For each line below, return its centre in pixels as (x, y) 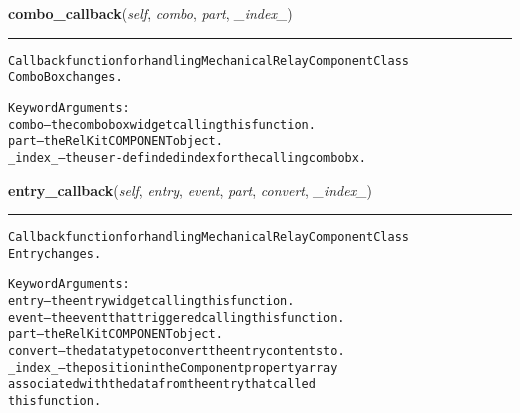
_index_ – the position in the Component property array (173, 367)
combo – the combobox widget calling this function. (162, 124)
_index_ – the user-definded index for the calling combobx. (187, 157)
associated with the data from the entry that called (162, 384)
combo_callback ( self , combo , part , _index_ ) (150, 13)
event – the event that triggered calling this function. (176, 317)
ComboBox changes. (65, 77)
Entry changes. (55, 253)
